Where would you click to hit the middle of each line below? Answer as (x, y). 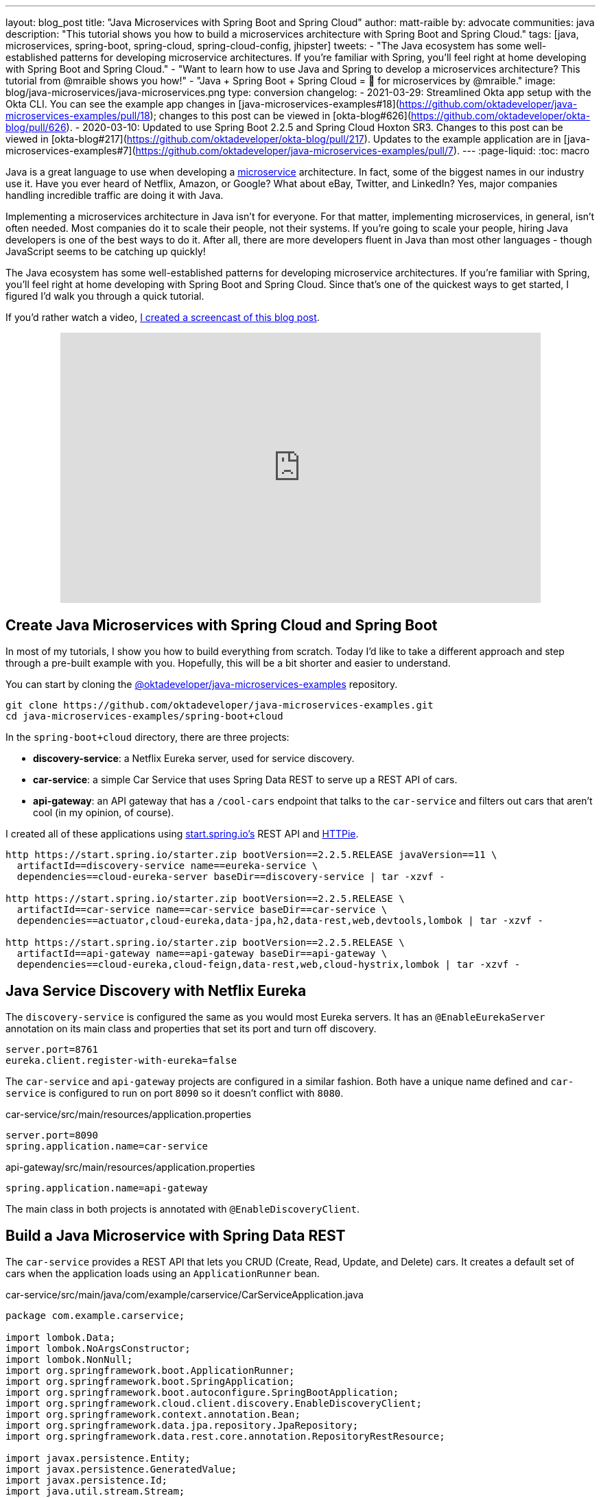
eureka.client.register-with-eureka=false (121, 1061)
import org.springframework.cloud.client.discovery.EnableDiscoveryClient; (214, 1404)
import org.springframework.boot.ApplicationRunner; (150, 1371)
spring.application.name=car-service (107, 1146)
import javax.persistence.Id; (87, 1481)
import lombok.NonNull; (69, 1360)
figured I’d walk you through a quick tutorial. (105, 296)
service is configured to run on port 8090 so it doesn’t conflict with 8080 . (175, 1093)
